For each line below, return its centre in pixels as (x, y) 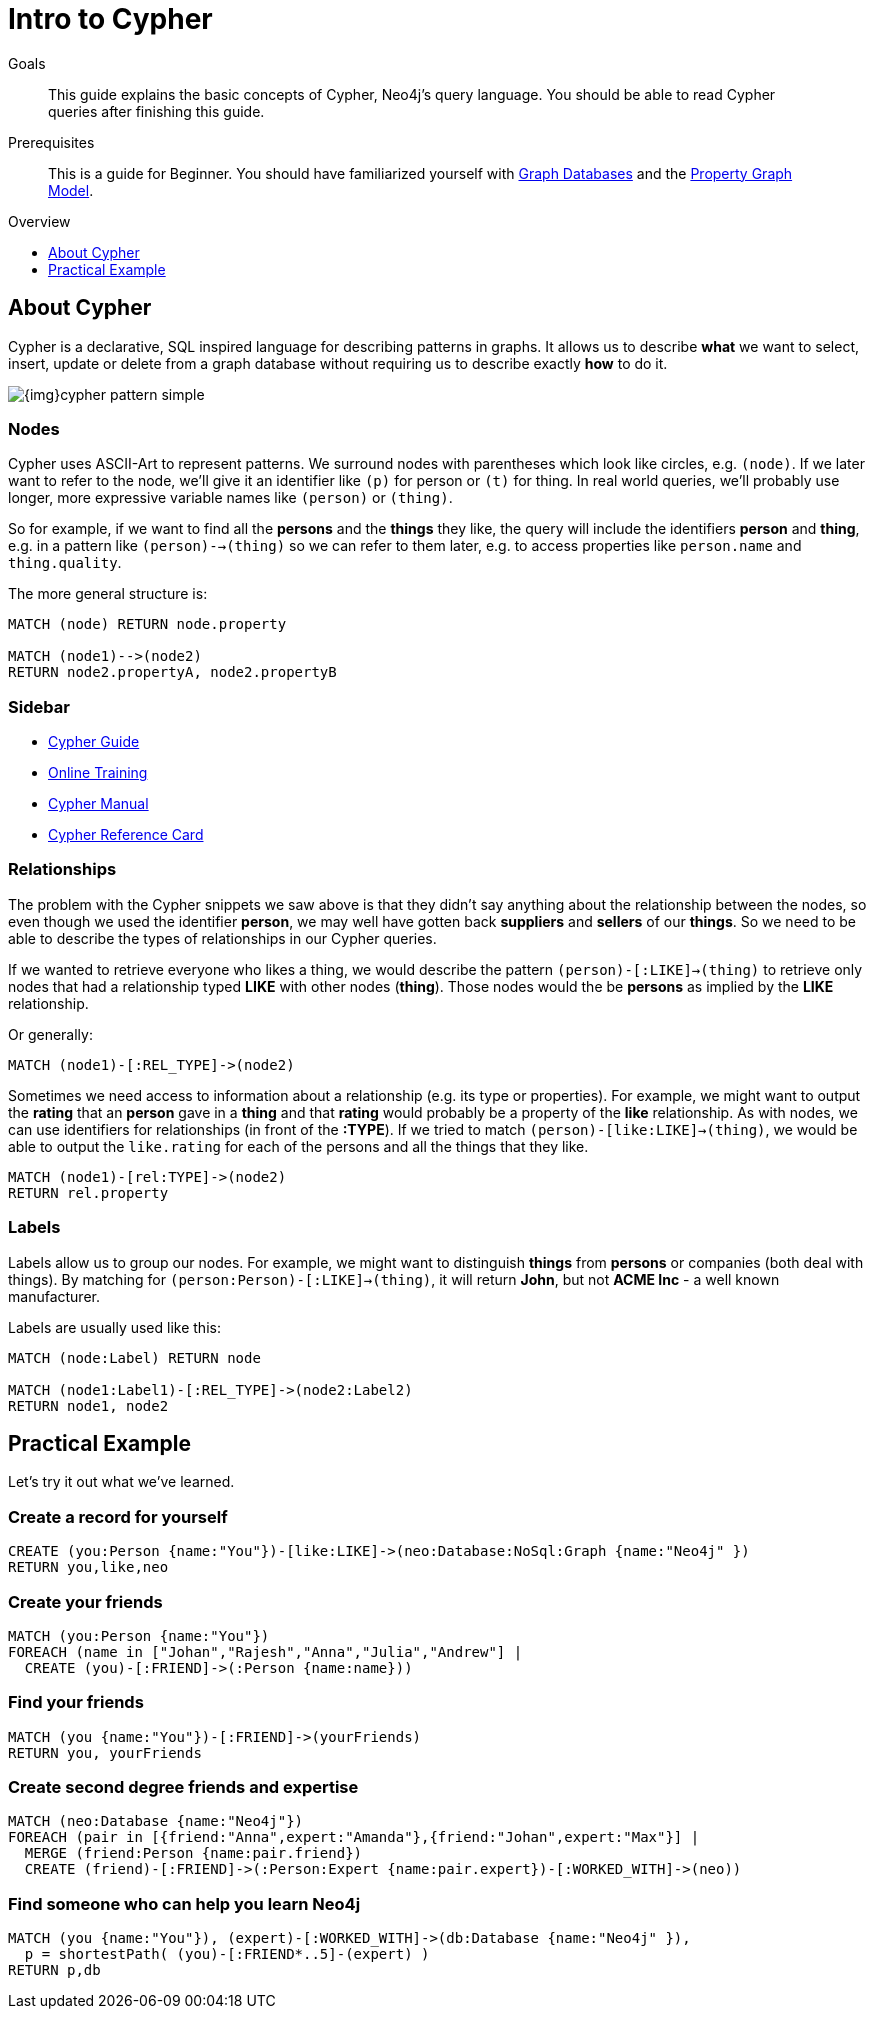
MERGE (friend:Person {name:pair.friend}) (193, 1853)
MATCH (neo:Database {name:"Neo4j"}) (156, 1821)
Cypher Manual (98, 804)
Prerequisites (51, 142)
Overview (39, 221)
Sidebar (39, 706)
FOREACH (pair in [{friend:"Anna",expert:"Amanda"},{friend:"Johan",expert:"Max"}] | (354, 1837)
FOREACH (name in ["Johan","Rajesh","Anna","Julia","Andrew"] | (265, 1651)
